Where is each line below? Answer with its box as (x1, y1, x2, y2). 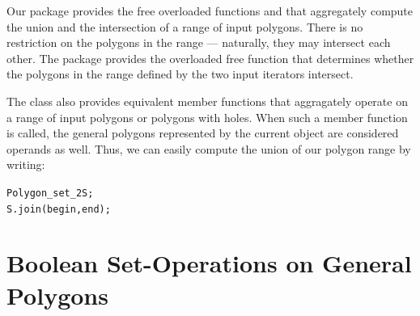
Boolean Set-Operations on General (6, 246, 412, 280)
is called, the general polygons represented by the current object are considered (6, 124, 399, 141)
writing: (6, 156, 45, 173)
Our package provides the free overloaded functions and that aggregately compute (6, 2, 414, 19)
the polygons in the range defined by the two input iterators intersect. (6, 65, 354, 82)
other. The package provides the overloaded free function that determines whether (6, 49, 414, 66)
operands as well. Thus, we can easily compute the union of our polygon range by (6, 140, 411, 157)
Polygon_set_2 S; (6, 187, 94, 199)
